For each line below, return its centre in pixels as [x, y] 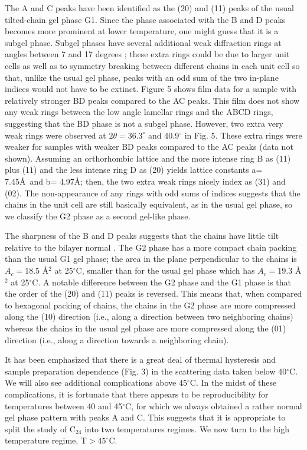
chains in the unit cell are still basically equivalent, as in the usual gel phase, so [149, 204]
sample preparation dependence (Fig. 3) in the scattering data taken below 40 [146, 371]
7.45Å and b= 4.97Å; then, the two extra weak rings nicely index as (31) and [145, 181]
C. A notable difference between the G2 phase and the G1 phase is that [161, 282]
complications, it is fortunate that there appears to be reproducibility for [137, 394]
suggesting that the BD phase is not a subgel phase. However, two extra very [144, 123]
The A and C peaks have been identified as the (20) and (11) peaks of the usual [149, 8]
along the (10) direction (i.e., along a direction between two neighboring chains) [149, 316]
